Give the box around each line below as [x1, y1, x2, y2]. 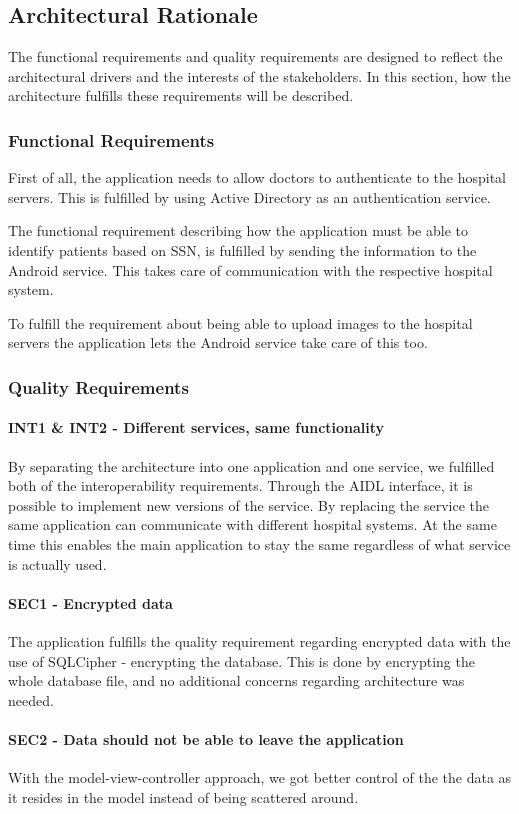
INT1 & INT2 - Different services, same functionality [8, 417, 385, 438]
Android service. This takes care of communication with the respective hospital [8, 259, 493, 280]
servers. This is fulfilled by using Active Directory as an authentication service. [8, 186, 491, 207]
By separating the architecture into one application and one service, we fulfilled [8, 455, 495, 476]
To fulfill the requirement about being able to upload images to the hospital [8, 312, 473, 333]
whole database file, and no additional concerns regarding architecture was [8, 670, 465, 691]
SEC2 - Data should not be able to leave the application [8, 728, 404, 749]
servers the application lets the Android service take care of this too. [8, 332, 428, 353]
